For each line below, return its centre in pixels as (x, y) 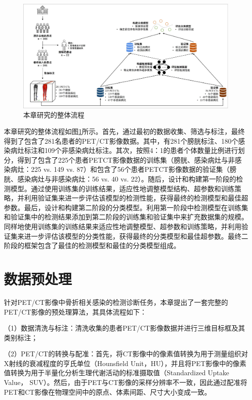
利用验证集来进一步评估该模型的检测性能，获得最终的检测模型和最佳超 (136, 198)
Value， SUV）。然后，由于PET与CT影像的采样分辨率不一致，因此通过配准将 (126, 382)
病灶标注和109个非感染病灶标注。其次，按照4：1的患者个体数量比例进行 (124, 150)
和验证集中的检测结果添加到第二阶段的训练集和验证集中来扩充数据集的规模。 (126, 217)
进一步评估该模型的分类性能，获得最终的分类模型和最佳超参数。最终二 (136, 236)
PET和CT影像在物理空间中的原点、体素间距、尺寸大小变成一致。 (108, 392)
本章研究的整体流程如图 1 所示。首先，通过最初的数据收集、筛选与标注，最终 (124, 131)
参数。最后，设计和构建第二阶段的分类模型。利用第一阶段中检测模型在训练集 (126, 207)
